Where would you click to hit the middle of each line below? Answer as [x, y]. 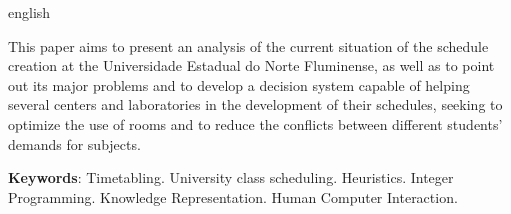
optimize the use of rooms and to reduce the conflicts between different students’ [255, 123]
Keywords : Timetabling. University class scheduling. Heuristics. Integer [231, 177]
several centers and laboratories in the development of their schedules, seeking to [255, 104]
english [29, 12]
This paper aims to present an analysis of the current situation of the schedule [248, 45]
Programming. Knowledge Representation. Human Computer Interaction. [233, 196]
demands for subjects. [74, 143]
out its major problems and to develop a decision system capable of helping [239, 84]
